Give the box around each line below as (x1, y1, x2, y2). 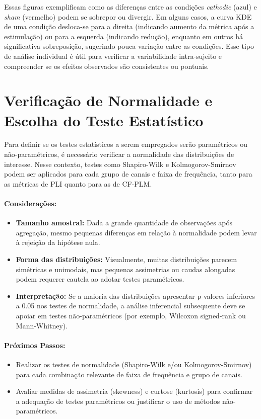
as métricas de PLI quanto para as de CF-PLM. (4, 178, 152, 189)
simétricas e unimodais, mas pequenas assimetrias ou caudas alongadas (16, 264, 235, 274)
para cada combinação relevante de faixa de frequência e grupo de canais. (16, 369, 242, 379)
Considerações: (4, 198, 57, 209)
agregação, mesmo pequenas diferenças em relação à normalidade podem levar (16, 227, 257, 237)
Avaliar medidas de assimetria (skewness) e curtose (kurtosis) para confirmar (16, 386, 253, 396)
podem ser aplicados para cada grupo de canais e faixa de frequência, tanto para (4, 169, 252, 179)
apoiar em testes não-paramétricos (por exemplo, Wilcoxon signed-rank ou (16, 310, 246, 320)
